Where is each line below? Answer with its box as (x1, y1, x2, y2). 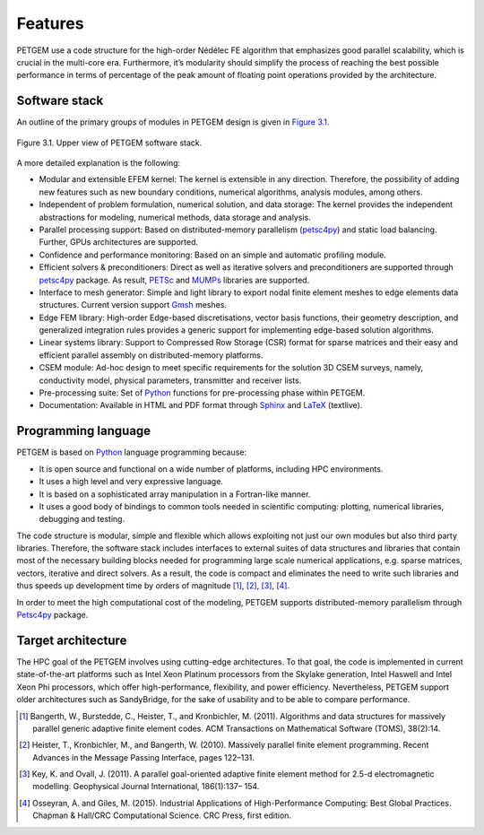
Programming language (16, 423, 151, 439)
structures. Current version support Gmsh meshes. (39, 300, 228, 310)
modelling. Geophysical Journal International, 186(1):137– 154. (32, 781, 260, 792)
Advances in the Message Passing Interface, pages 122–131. (32, 752, 255, 762)
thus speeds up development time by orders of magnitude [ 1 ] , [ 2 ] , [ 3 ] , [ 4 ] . (16, 580, 290, 591)
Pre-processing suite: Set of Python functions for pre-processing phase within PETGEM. (39, 387, 366, 398)
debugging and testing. (39, 514, 125, 525)
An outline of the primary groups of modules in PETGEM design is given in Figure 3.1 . (16, 117, 330, 127)
